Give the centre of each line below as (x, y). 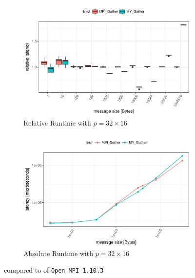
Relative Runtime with (57, 122)
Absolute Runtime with (58, 253)
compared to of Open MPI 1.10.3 (54, 270)
